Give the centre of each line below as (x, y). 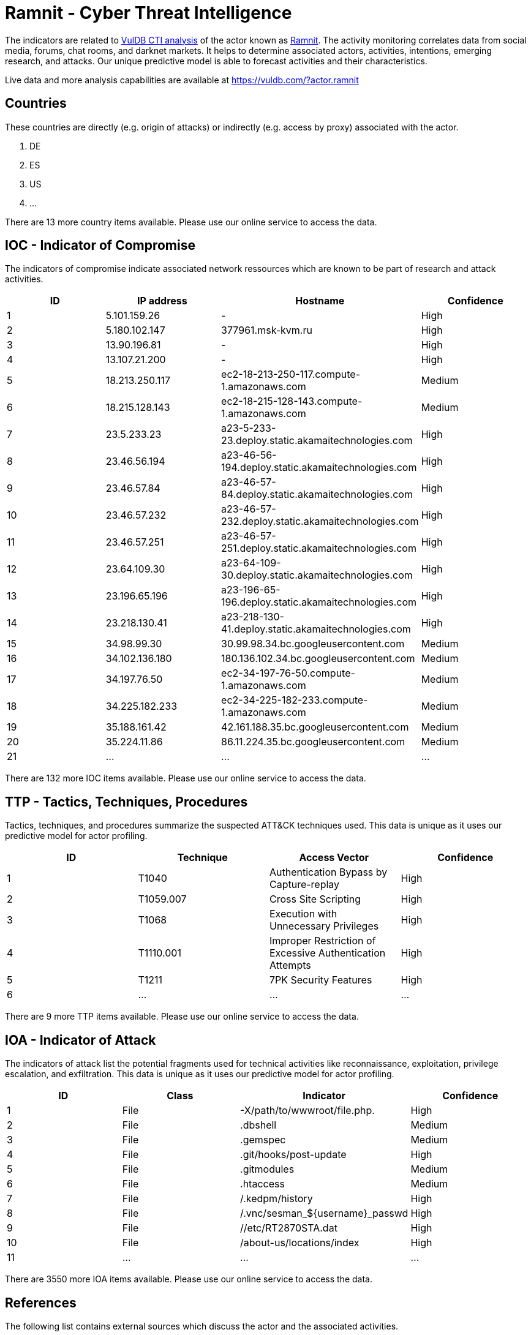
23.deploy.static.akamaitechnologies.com (317, 441)
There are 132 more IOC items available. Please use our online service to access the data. (186, 778)
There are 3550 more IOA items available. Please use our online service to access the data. (189, 1279)
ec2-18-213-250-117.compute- (291, 374)
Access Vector (334, 858)
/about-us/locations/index (300, 1243)
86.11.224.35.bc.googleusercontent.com (313, 742)
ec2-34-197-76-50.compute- (288, 673)
